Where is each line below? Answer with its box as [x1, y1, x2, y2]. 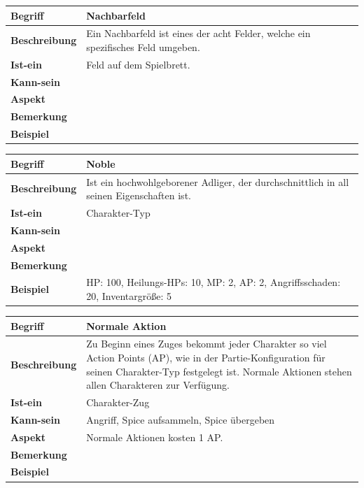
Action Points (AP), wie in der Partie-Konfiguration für [86, 350, 325, 365]
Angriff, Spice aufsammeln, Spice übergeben [86, 412, 275, 426]
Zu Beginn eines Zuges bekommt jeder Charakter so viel [86, 336, 327, 351]
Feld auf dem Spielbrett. [86, 57, 190, 71]
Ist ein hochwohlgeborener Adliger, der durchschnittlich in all [86, 174, 349, 189]
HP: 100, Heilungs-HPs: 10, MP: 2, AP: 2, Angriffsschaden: [86, 275, 341, 289]
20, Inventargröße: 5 [86, 289, 172, 303]
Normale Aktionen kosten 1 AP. [86, 429, 223, 444]
